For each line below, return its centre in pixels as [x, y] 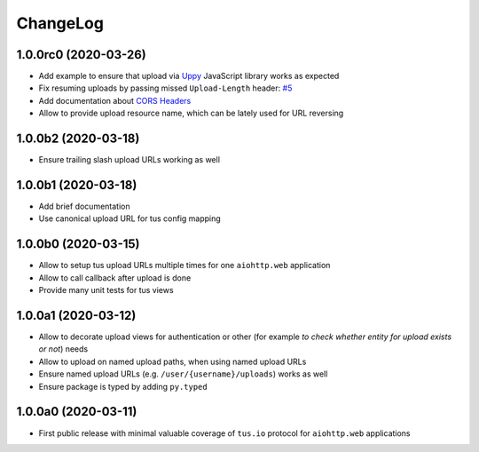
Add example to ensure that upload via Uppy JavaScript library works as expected [189, 76]
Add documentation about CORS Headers [115, 100]
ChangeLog [60, 23]
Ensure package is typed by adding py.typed [123, 386]
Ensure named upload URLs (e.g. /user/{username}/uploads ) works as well [183, 374]
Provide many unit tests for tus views [106, 290]
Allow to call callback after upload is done [115, 278]
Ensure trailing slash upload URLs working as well [130, 160]
